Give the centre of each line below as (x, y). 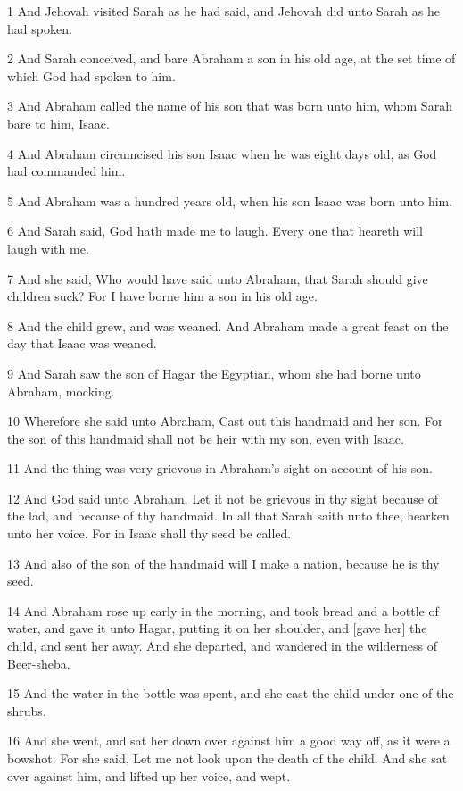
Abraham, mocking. (61, 391)
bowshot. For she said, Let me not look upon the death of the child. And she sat (227, 758)
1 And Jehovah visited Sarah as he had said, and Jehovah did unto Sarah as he (223, 11)
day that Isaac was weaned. (82, 343)
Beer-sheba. (39, 663)
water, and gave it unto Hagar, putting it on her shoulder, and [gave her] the (217, 628)
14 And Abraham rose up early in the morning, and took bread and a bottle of (223, 610)
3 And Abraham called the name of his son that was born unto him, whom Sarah (230, 106)
